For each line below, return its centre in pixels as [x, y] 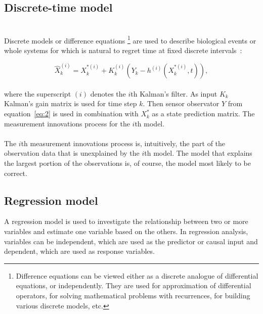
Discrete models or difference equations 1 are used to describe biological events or [130, 39]
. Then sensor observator [181, 103]
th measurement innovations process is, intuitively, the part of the [123, 143]
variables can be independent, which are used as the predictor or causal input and [131, 241]
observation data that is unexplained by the [72, 153]
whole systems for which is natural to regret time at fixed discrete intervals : [123, 50]
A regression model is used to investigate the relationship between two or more [126, 221]
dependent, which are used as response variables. [79, 251]
